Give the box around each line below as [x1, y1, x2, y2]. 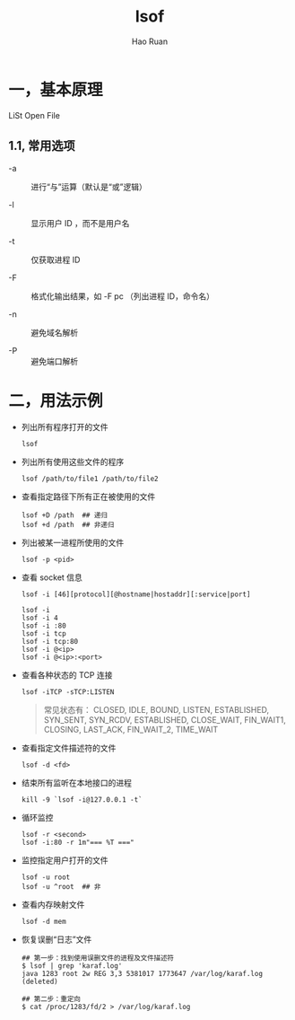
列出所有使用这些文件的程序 [21, 456, 125, 468]
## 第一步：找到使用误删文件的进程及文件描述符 [21, 954, 174, 963]
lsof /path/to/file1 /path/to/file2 [21, 474, 159, 484]
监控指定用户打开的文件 [21, 855, 108, 866]
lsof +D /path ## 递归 [21, 511, 108, 520]
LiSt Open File [8, 110, 60, 120]
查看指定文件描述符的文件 [21, 743, 117, 753]
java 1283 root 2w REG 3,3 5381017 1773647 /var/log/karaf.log [21, 970, 264, 979]
